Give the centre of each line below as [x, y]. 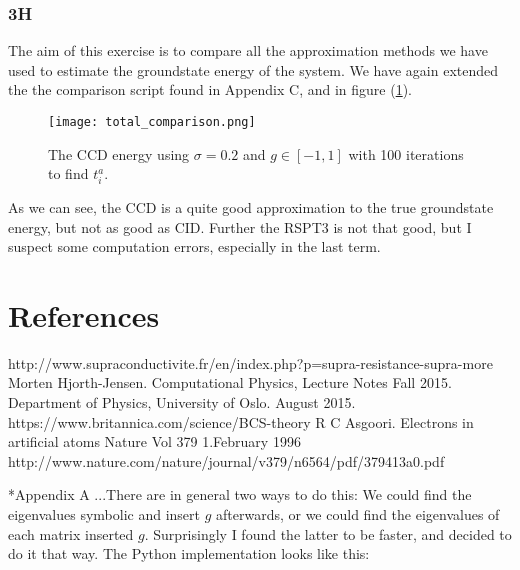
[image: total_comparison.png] [152, 122]
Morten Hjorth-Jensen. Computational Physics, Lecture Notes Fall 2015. [230, 382]
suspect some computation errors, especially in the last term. [194, 246]
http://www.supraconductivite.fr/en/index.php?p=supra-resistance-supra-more [250, 362]
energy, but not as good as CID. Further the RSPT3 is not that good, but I [240, 226]
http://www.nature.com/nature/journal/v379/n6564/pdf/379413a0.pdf [226, 460]
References [84, 314]
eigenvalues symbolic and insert [104, 514]
